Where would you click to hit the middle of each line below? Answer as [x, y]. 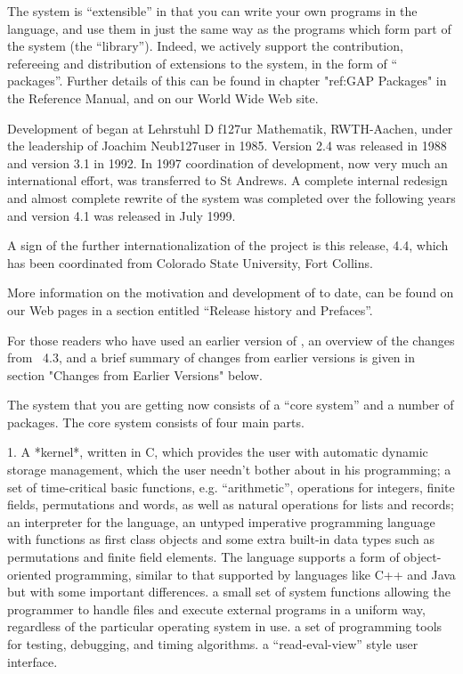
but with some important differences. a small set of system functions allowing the [229, 592]
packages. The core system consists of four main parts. [156, 422]
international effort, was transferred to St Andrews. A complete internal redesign [227, 180]
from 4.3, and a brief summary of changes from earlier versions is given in [211, 357]
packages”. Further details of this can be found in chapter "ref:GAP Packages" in [227, 81]
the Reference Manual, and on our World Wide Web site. [163, 97]
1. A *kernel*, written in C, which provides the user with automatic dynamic [218, 452]
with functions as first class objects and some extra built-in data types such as [221, 539]
